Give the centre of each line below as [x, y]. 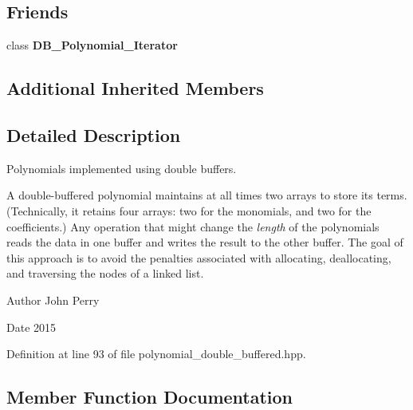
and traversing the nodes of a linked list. [105, 273]
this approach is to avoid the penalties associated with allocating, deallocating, [199, 257]
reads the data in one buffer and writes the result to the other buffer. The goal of [205, 242]
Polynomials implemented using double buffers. [122, 168]
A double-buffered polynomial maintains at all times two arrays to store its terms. [207, 195]
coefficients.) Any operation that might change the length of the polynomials [193, 226]
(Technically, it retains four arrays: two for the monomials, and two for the [189, 210]
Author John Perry [53, 300]
